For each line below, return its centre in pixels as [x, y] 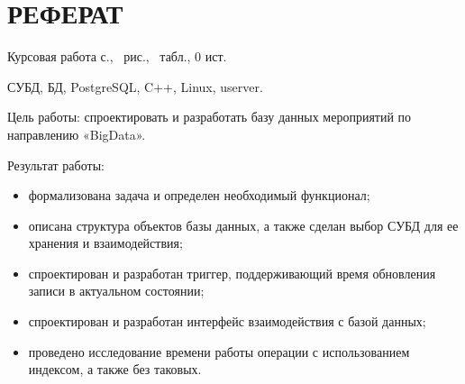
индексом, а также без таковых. [115, 369]
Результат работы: [56, 165]
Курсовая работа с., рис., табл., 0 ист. [117, 56]
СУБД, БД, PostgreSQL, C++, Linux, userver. [135, 86]
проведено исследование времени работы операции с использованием [219, 351]
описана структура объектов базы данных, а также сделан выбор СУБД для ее [243, 225]
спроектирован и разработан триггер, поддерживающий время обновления [232, 273]
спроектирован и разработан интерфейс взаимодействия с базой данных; [227, 321]
